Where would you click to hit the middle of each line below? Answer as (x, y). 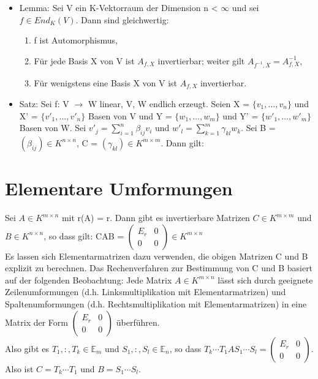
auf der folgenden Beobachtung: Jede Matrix (89, 280)
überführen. (138, 322)
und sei (245, 7)
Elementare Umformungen (119, 188)
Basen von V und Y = (130, 115)
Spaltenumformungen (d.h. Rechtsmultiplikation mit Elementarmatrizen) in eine (156, 304)
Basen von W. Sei (53, 128)
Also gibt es (27, 348)
